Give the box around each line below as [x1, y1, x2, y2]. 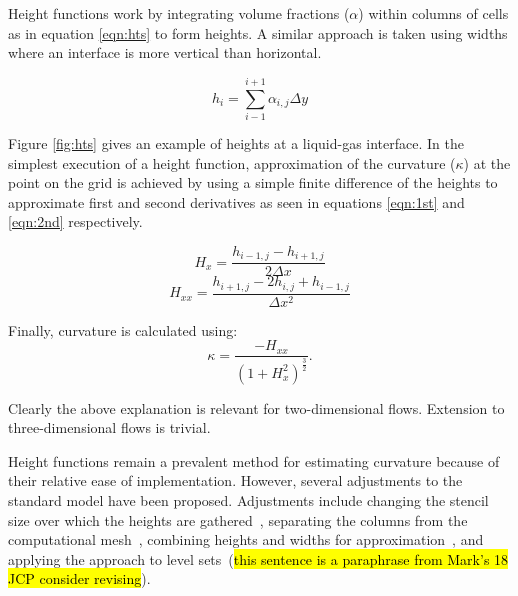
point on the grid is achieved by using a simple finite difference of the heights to [8, 172, 498, 193]
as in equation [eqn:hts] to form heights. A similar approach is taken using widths [8, 22, 508, 43]
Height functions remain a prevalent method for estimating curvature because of [8, 450, 500, 471]
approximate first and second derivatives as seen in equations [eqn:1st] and [8, 191, 465, 212]
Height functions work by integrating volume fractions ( [8, 3, 350, 23]
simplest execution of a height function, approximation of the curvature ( [8, 152, 456, 173]
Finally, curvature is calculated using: [8, 319, 238, 340]
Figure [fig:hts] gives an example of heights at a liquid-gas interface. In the [8, 132, 464, 153]
